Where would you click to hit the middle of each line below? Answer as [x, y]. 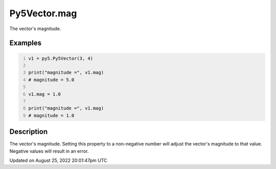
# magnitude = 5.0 [51, 80]
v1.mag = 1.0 [45, 94]
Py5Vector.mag [43, 13]
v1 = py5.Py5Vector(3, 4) [61, 58]
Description [29, 132]
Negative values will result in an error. [49, 151]
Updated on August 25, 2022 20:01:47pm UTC [58, 160]
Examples [26, 43]
